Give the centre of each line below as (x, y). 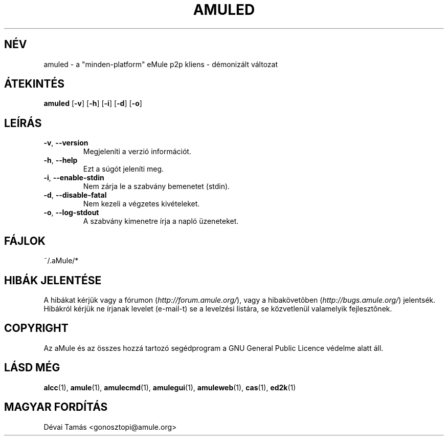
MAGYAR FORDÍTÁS (56, 407)
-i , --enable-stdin (74, 178)
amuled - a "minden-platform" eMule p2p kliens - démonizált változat (161, 64)
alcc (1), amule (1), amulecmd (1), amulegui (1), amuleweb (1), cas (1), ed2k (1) (170, 387)
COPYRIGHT (36, 328)
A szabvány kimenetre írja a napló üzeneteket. (161, 221)
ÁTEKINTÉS (35, 84)
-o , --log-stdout (71, 213)
